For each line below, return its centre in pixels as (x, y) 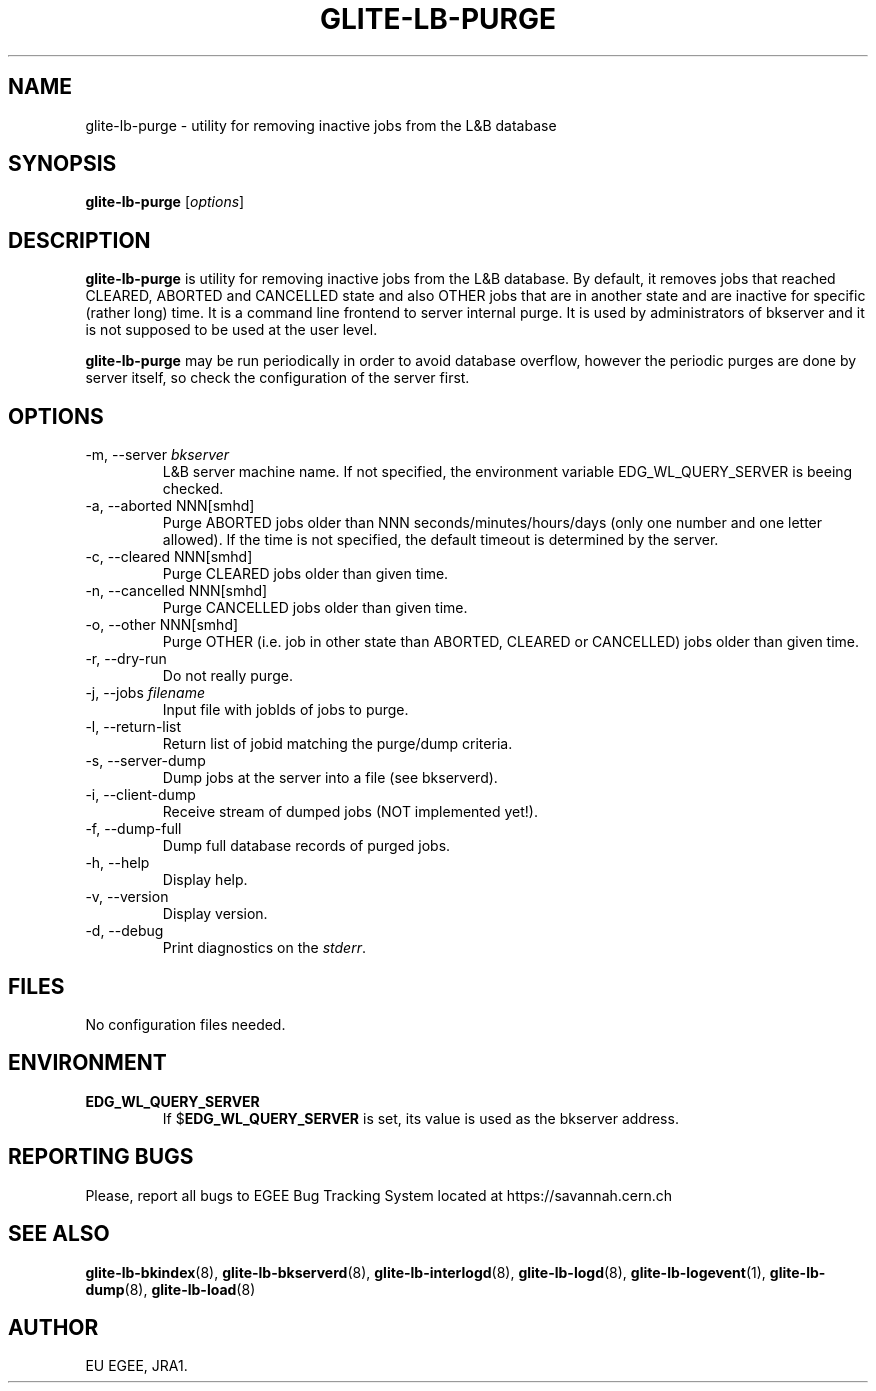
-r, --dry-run (126, 659)
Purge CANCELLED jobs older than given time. (315, 608)
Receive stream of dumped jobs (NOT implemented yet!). (350, 812)
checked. (193, 489)
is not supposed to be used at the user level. (231, 330)
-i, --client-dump (140, 795)
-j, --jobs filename (145, 693)
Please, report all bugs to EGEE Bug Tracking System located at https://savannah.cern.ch (379, 1195)
